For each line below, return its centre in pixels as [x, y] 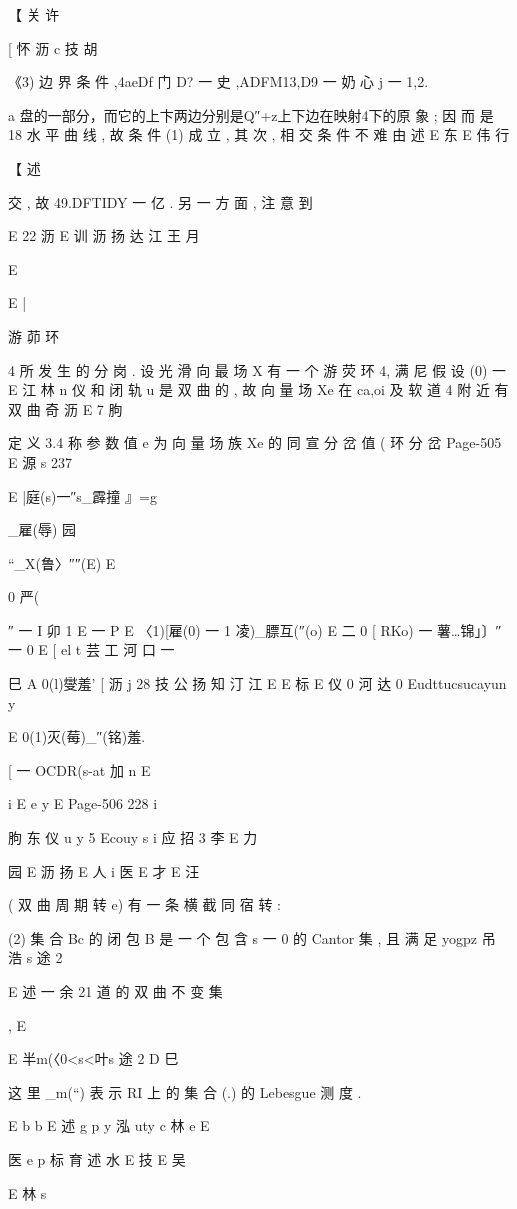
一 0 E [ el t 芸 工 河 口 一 [91, 649]
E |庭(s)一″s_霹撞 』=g [82, 495]
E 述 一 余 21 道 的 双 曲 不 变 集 [115, 991]
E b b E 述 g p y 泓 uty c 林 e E [109, 1125]
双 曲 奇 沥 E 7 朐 [65, 408]
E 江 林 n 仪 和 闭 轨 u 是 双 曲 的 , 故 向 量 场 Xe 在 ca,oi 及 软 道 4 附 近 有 [258, 389]
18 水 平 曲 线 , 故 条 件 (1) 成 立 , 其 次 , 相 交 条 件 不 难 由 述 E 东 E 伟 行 [259, 134]
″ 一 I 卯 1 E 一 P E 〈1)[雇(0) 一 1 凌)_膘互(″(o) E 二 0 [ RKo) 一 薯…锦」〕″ [255, 629]
